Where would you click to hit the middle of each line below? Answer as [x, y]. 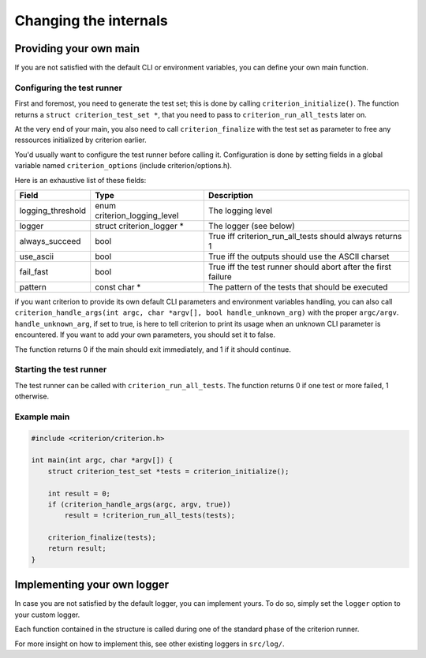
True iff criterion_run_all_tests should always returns [305, 236]
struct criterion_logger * [140, 226]
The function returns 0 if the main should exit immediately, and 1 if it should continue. [153, 349]
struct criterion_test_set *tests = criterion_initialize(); [168, 471]
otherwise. [32, 396]
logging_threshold [53, 211]
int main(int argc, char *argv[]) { [102, 460]
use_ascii [37, 256]
